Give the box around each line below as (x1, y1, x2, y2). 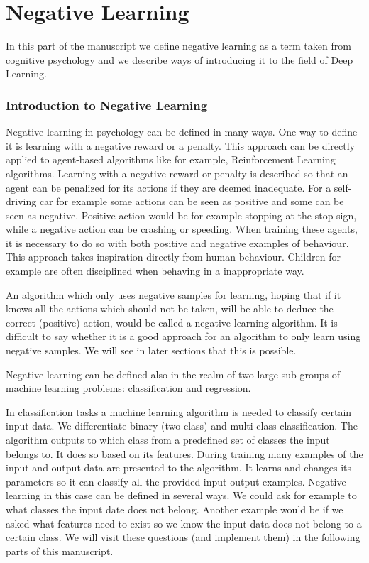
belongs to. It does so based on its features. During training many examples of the (6, 446, 363, 461)
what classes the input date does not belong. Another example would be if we (6, 501, 343, 516)
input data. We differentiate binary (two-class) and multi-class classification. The (6, 418, 358, 433)
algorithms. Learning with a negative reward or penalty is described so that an (6, 165, 348, 180)
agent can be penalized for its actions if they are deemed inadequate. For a (6, 180, 331, 195)
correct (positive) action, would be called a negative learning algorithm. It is (6, 315, 338, 329)
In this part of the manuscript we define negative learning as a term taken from (6, 38, 351, 53)
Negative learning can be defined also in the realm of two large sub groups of (6, 366, 340, 381)
